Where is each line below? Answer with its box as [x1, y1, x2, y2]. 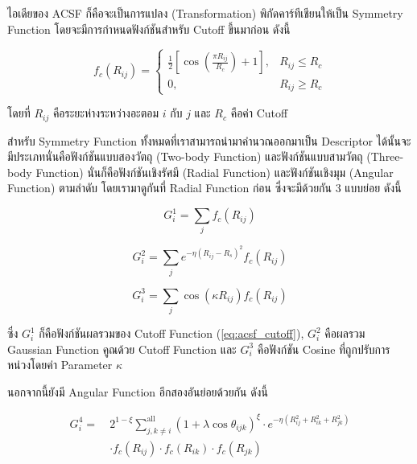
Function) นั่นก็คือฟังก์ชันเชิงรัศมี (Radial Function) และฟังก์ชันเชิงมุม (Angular [35, 163, 394, 180]
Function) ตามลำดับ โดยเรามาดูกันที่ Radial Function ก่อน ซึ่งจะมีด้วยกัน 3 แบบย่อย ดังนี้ [7, 179, 402, 196]
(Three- [366, 148, 404, 165]
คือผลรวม [324, 325, 365, 342]
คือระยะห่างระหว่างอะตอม [52, 105, 159, 121]
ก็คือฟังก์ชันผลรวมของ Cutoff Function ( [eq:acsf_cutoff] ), [39, 325, 304, 342]
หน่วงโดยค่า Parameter [7, 356, 113, 373]
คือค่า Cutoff [230, 105, 288, 121]
